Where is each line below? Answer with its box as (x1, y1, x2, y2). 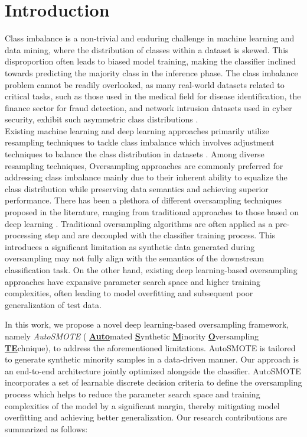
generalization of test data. (5, 298, 102, 310)
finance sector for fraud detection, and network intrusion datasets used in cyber (5, 101, 292, 114)
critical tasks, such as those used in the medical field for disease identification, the (5, 90, 301, 102)
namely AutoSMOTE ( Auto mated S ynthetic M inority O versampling (5, 329, 259, 342)
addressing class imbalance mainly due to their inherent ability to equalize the (5, 171, 288, 183)
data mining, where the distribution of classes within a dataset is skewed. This (5, 43, 289, 56)
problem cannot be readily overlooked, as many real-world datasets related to (5, 78, 285, 90)
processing (5, 229, 42, 241)
